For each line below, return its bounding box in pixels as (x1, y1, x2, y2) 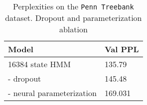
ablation (59, 23, 88, 35)
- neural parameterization (8, 87, 97, 99)
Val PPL (104, 43, 139, 55)
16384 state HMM (8, 58, 71, 70)
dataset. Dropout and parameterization (5, 12, 142, 23)
